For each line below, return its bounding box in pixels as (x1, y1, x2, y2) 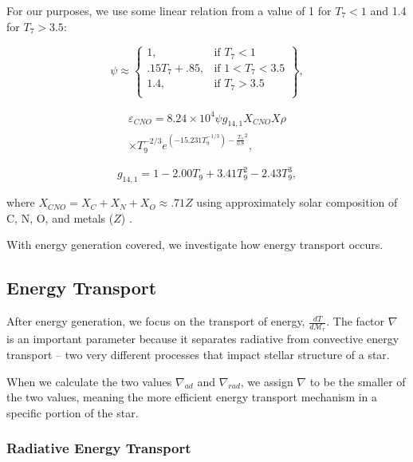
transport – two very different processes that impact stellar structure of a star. (6, 346, 390, 362)
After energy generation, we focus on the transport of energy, (6, 313, 305, 330)
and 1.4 (370, 2, 407, 18)
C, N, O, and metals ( (6, 209, 114, 226)
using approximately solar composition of (196, 194, 398, 211)
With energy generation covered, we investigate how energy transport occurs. (6, 236, 383, 253)
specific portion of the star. (6, 404, 139, 421)
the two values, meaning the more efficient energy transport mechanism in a (6, 389, 378, 405)
